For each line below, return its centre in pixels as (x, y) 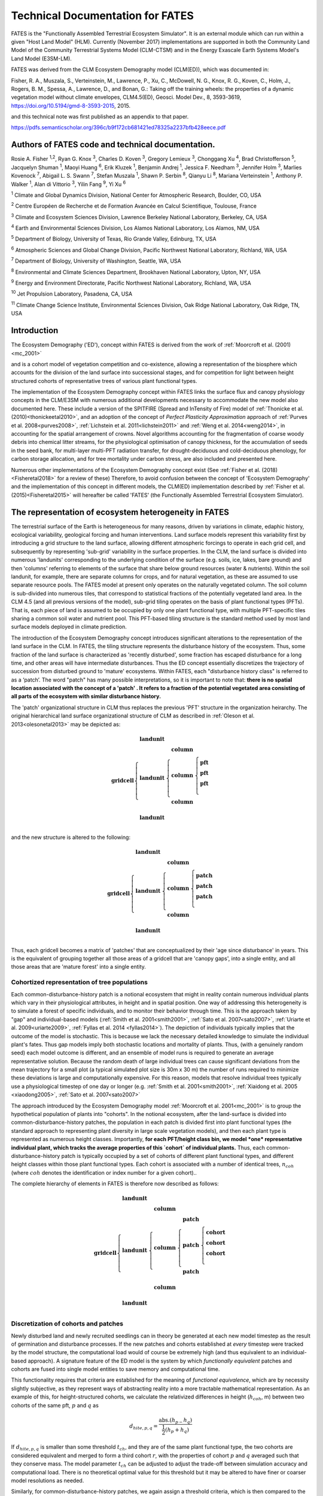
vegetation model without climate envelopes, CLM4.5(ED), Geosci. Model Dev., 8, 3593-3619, (126, 97)
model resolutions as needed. (48, 1480)
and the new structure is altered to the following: (71, 837)
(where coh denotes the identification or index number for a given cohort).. (104, 1172)
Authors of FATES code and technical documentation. (113, 145)
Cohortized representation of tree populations (79, 983)
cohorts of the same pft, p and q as (55, 1405)
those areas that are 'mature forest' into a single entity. (79, 967)
